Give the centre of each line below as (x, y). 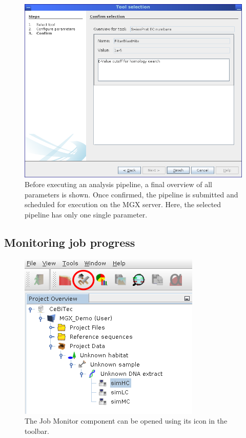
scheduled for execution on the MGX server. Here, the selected (123, 204)
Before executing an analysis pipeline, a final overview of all (118, 184)
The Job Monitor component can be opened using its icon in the (126, 421)
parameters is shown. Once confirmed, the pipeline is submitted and (131, 194)
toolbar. (37, 431)
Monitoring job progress (70, 242)
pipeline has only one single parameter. (86, 214)
